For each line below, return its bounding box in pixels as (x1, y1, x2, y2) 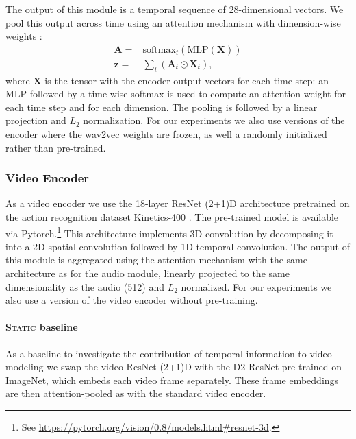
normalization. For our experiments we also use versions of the (83, 113, 345, 128)
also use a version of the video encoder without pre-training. (5, 293, 258, 307)
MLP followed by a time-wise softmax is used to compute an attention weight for (5, 86, 346, 101)
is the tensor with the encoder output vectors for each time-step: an (44, 73, 329, 87)
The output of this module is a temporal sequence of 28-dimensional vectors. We (5, 2, 344, 16)
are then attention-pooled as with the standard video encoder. (5, 386, 266, 401)
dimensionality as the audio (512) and (5, 279, 164, 294)
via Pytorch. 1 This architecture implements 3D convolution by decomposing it (5, 224, 333, 240)
